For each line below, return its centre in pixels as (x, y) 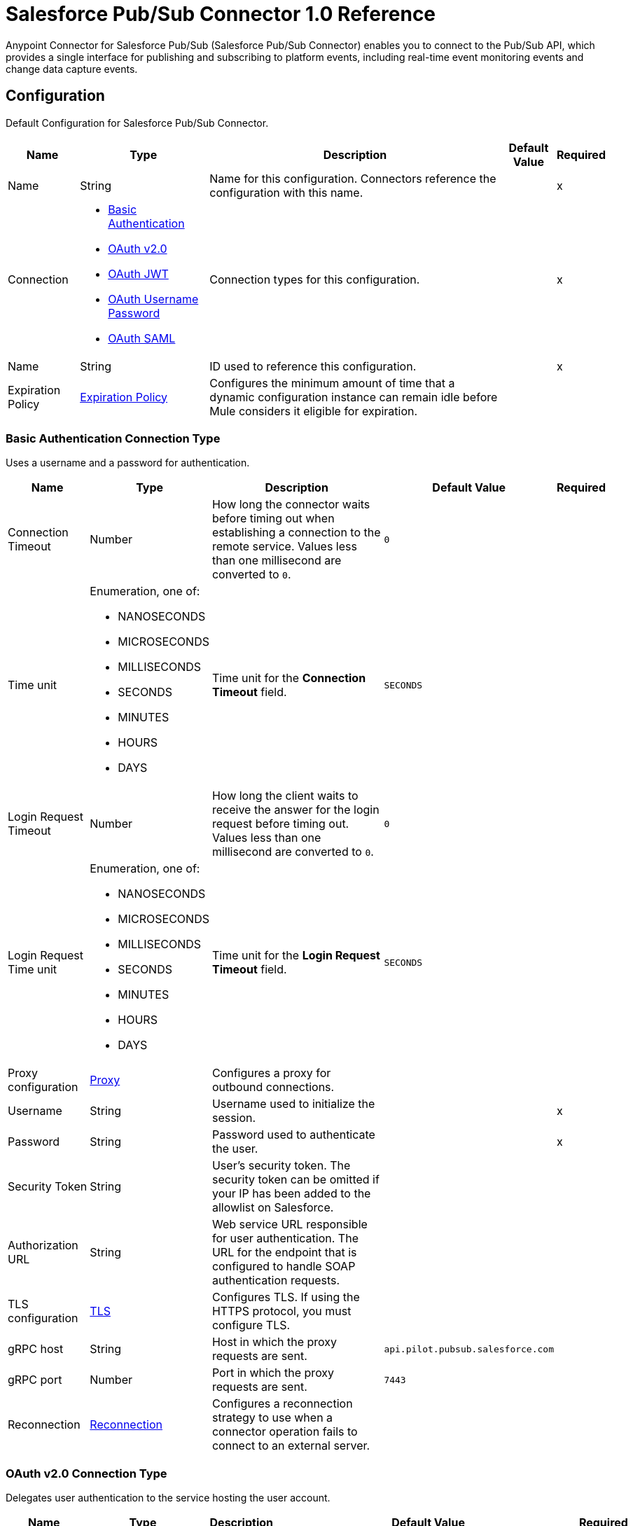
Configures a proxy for (271, 1073)
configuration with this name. (286, 192)
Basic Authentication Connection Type (113, 438)
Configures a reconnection (282, 1404)
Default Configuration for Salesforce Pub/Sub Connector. (137, 123)
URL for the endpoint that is (284, 1253)
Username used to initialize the (293, 1104)
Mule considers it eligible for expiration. (314, 411)
